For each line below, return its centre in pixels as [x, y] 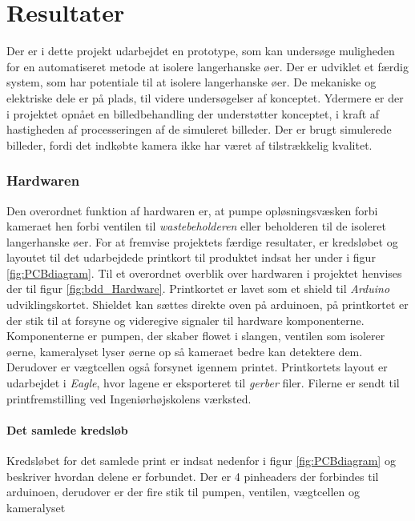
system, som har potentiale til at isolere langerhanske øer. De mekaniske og [191, 82]
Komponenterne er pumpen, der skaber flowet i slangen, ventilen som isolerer [196, 336]
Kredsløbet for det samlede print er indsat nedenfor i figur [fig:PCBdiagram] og [201, 461]
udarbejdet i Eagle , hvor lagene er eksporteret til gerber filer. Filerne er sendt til [203, 383]
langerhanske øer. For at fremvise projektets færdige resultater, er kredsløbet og [202, 241]
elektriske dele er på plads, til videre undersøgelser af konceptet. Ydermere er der [205, 97]
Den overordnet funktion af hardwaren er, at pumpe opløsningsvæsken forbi [192, 210]
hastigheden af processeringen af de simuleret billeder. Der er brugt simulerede [199, 129]
